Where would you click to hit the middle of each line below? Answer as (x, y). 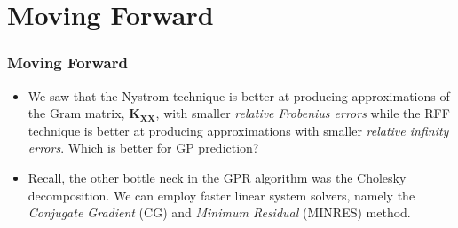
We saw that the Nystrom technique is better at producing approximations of (239, 95)
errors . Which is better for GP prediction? (143, 148)
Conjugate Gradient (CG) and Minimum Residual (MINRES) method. (219, 212)
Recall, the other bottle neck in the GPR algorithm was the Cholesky (217, 177)
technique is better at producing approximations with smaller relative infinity (238, 130)
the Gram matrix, (76, 113)
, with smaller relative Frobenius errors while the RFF (303, 113)
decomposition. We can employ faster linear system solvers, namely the (221, 195)
